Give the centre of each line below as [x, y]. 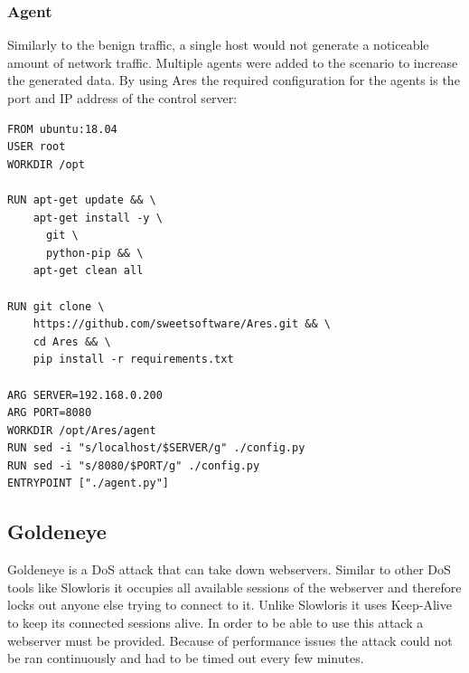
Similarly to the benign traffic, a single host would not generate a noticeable [218, 45]
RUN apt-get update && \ [82, 199]
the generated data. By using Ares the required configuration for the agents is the [234, 80]
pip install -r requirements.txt [133, 360]
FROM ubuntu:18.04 [62, 129]
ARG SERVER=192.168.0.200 [85, 395]
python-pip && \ [94, 253]
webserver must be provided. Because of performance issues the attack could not [230, 640]
